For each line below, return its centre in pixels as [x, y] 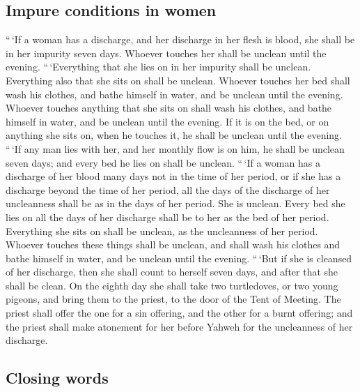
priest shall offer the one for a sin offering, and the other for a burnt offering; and [179, 313]
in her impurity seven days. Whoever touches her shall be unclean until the [166, 53]
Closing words [57, 378]
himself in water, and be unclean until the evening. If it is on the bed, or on [167, 121]
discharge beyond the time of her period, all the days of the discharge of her [168, 189]
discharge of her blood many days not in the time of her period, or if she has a [173, 176]
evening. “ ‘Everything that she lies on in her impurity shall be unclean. [158, 67]
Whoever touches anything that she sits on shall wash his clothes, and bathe [169, 108]
